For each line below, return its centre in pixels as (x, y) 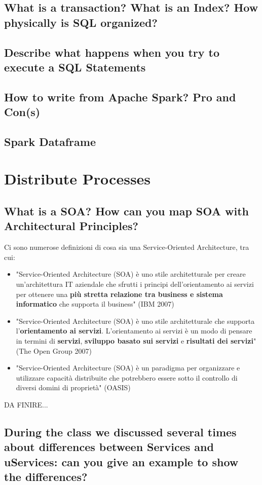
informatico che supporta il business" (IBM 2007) (95, 304)
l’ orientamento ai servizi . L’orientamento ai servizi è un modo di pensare (134, 331)
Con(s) (22, 112)
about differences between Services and (109, 447)
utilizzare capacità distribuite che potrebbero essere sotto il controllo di (127, 377)
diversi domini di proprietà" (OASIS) (73, 387)
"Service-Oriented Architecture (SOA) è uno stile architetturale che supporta (135, 321)
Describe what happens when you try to (112, 52)
